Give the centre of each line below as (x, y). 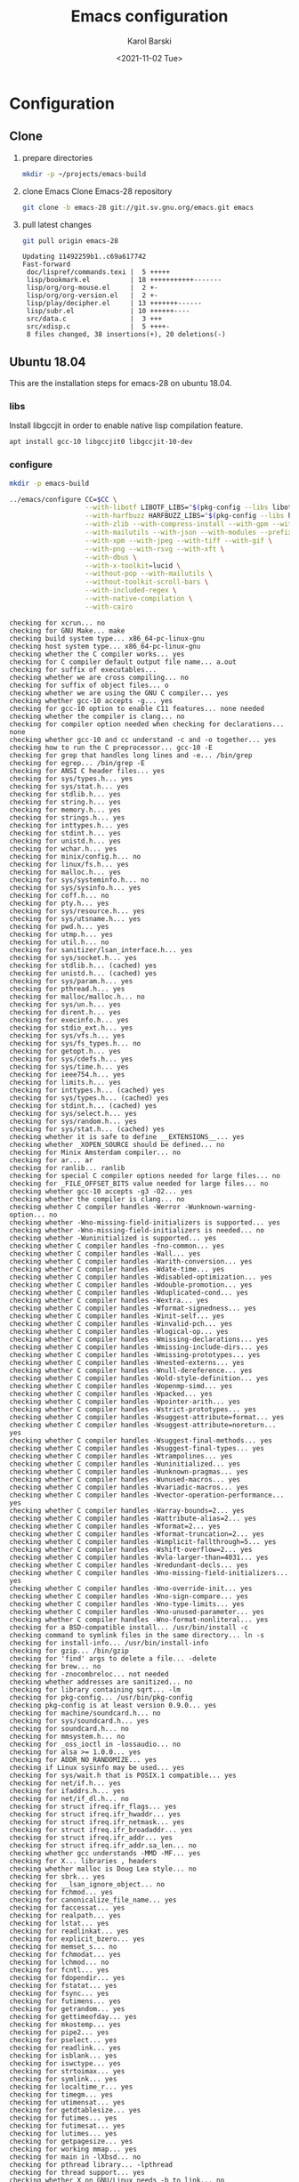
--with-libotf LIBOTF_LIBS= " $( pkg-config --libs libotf (190, 508)
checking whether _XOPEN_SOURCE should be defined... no (117, 1144)
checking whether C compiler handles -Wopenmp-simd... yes (121, 1386)
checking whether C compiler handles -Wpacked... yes (111, 1394)
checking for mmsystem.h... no (67, 1736)
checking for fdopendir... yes (67, 1977)
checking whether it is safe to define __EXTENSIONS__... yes (127, 1136)
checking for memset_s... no (63, 1946)
